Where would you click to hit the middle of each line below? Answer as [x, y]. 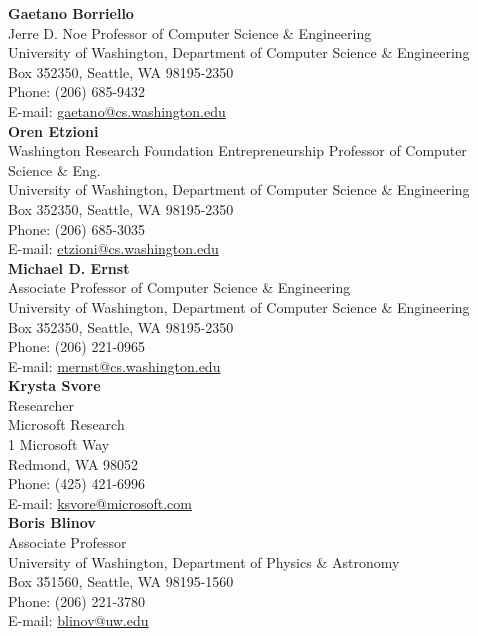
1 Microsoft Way [59, 444]
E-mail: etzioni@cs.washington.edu [113, 248]
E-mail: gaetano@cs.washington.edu [117, 110]
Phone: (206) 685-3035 [77, 228]
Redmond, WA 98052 [73, 463]
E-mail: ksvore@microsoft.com [100, 502]
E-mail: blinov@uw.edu [78, 620]
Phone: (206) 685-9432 [77, 91]
